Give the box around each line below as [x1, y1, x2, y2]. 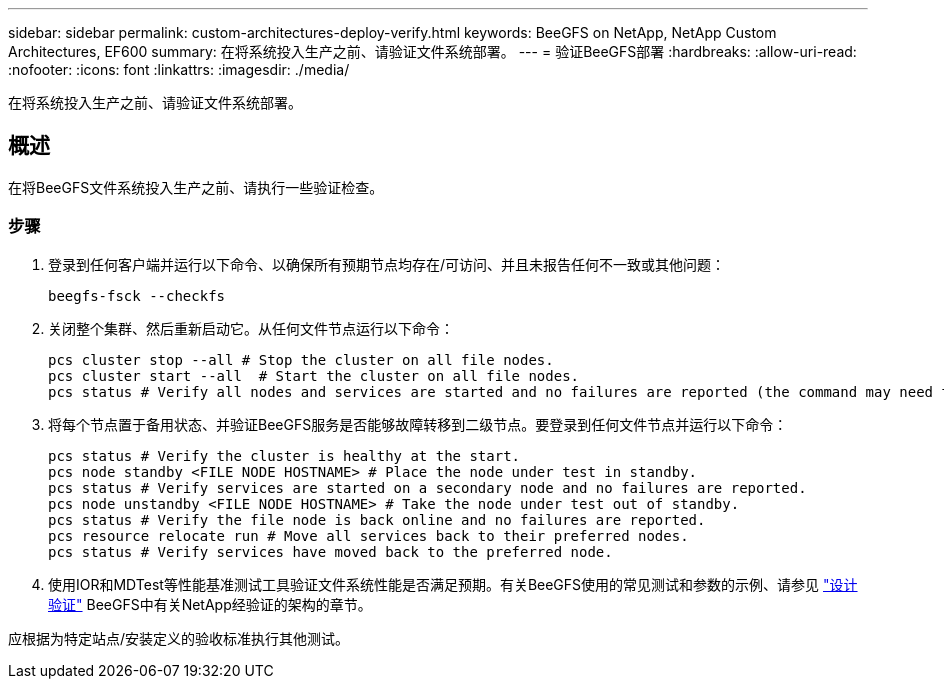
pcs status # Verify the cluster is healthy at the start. [48, 447, 521, 464]
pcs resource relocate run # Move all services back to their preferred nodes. [48, 527, 689, 544]
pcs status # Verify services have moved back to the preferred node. [48, 543, 613, 560]
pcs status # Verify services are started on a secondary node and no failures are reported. [48, 479, 807, 496]
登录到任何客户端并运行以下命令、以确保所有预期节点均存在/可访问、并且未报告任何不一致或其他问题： [48, 255, 726, 273]
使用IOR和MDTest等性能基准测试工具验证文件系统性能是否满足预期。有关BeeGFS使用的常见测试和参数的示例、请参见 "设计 [48, 575, 858, 593]
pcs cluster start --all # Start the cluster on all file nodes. [48, 367, 580, 384]
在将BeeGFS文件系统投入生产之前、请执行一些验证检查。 [8, 178, 384, 196]
